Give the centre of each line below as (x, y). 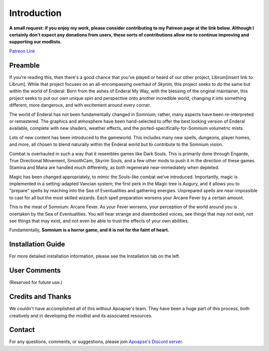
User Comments (35, 270)
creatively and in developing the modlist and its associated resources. (81, 316)
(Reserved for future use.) (36, 283)
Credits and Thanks (40, 297)
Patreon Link (22, 51)
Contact (22, 330)
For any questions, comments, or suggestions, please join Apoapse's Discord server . (96, 342)
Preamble (24, 65)
